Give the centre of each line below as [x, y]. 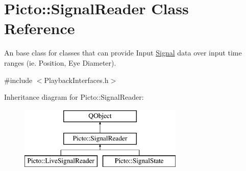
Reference [40, 28]
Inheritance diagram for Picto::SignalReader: [74, 97]
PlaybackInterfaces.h [76, 80]
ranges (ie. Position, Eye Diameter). [60, 62]
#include [18, 80]
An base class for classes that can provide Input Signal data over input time [123, 53]
